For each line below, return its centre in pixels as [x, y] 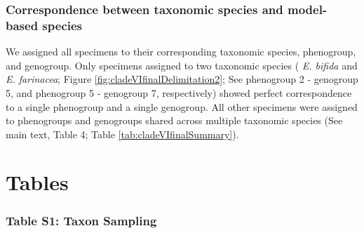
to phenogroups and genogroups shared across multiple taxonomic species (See [174, 120]
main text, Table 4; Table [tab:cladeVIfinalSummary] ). [122, 134]
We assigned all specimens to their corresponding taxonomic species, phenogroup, [181, 52]
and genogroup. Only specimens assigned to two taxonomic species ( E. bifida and [182, 65]
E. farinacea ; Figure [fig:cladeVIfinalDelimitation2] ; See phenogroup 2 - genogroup [182, 79]
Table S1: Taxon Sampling [81, 220]
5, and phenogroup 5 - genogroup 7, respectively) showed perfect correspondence [179, 92]
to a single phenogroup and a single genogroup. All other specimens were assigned [182, 106]
